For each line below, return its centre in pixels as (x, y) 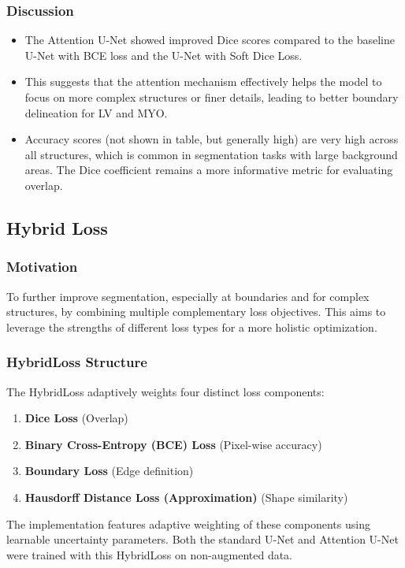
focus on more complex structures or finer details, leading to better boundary (212, 97)
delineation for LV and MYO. (96, 112)
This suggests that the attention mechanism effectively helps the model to (203, 82)
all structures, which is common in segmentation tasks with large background (211, 154)
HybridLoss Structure (77, 362)
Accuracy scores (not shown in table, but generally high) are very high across (212, 139)
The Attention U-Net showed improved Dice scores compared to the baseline (210, 40)
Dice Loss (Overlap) (76, 418)
